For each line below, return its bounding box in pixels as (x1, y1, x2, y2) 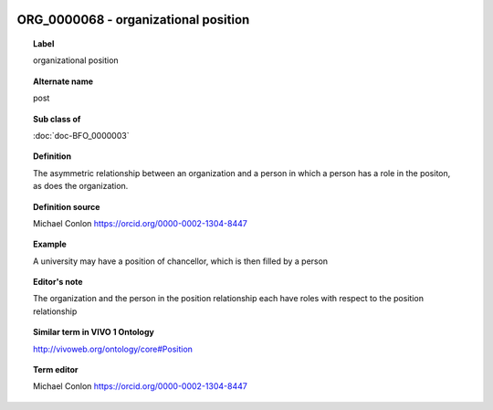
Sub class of (33, 113, 81, 124)
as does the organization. (33, 181, 129, 192)
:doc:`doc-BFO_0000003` (33, 130, 130, 141)
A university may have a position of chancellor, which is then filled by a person (33, 256, 329, 267)
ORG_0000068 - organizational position (16, 12, 250, 27)
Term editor (33, 364, 79, 375)
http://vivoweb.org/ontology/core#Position (33, 343, 194, 354)
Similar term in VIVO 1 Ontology (33, 327, 154, 338)
